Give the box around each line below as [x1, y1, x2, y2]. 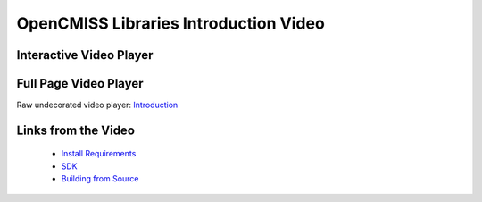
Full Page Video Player [16, 76, 144, 91]
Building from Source [61, 173, 139, 184]
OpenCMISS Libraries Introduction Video [16, 13, 325, 33]
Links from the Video [16, 122, 136, 138]
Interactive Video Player [16, 47, 154, 63]
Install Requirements [61, 148, 137, 159]
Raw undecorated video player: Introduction [16, 99, 179, 111]
